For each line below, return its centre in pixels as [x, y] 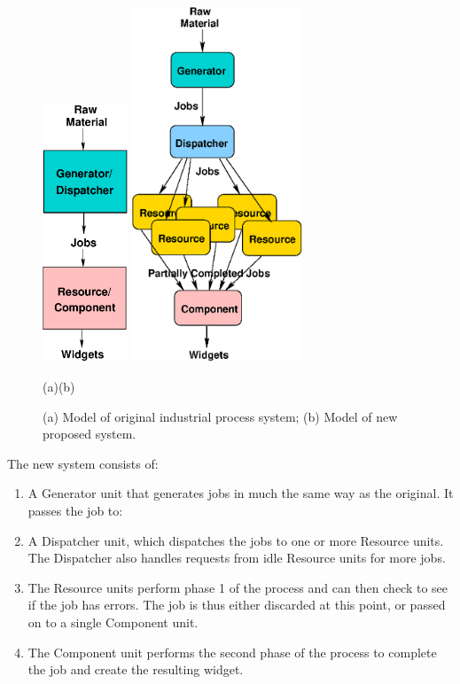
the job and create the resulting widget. [136, 669]
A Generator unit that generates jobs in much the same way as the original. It [241, 493]
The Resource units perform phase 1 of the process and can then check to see [238, 587]
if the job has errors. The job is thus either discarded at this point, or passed [237, 605]
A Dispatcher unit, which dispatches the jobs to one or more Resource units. [236, 540]
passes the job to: [75, 510]
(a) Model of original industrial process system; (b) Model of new [220, 416]
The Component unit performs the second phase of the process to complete [232, 652]
